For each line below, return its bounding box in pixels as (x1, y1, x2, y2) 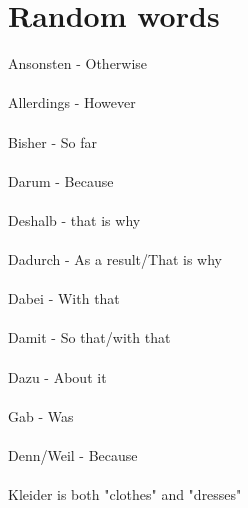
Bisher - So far (8, 131, 98, 152)
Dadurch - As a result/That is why (8, 249, 222, 270)
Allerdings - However (8, 92, 136, 113)
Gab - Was (8, 405, 74, 426)
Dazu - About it (8, 366, 107, 387)
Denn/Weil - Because (8, 445, 138, 465)
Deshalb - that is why (8, 209, 141, 230)
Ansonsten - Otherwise (8, 53, 148, 74)
